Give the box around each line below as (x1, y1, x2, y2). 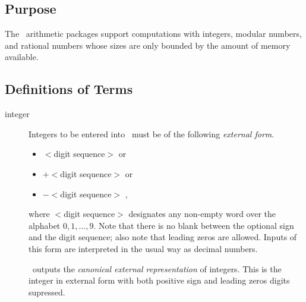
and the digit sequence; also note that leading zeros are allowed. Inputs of (29, 231, 297, 243)
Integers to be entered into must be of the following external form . (29, 127, 275, 140)
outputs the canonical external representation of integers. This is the (32, 262, 282, 275)
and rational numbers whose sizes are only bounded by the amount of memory (5, 39, 291, 51)
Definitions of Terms (5, 80, 133, 98)
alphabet (29, 219, 61, 231)
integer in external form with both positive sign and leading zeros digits (29, 274, 290, 287)
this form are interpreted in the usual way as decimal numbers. (29, 242, 258, 254)
